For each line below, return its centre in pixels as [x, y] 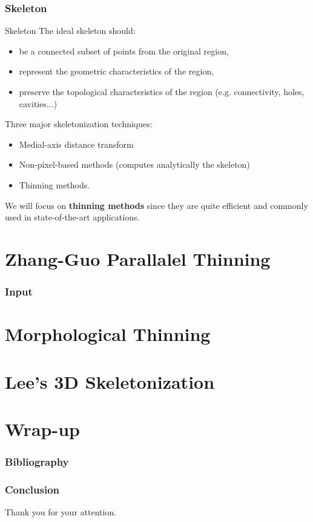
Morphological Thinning [108, 334]
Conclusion [32, 489]
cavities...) [38, 103]
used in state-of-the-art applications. [72, 217]
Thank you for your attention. [61, 512]
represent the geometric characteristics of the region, [117, 71]
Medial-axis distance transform [76, 144]
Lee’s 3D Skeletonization [110, 381]
